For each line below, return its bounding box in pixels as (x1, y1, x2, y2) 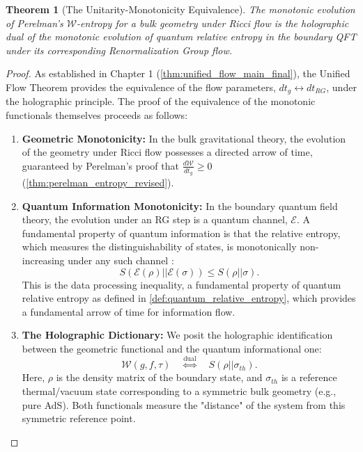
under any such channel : (68, 253, 174, 267)
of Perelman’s (6, 15, 63, 30)
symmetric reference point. (22, 411, 136, 426)
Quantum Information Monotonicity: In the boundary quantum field (22, 198, 338, 213)
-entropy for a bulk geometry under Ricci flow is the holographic (77, 15, 349, 30)
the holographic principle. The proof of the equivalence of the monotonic (6, 94, 316, 108)
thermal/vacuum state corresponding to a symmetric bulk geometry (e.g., (22, 383, 337, 398)
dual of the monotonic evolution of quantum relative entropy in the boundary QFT (6, 29, 357, 44)
